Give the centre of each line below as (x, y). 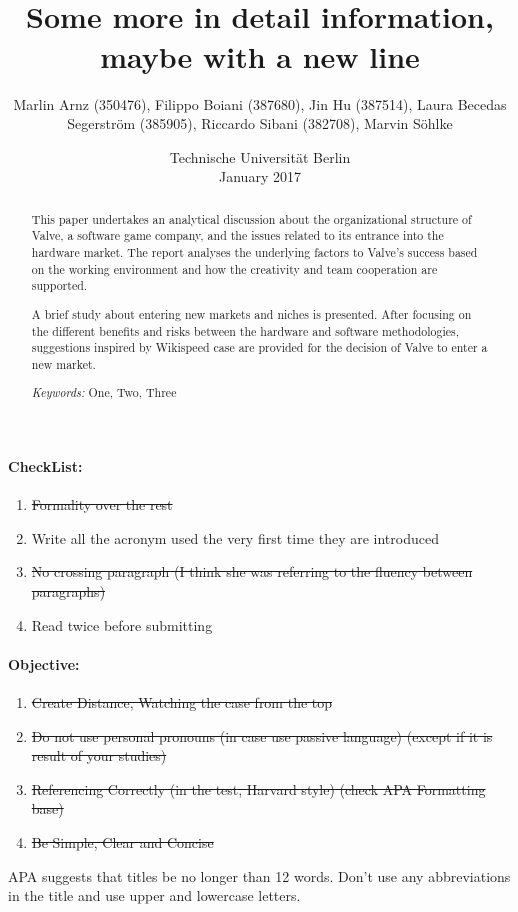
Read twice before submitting (122, 624)
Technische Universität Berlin (260, 156)
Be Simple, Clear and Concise (122, 841)
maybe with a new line (260, 55)
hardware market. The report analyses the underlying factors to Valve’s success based (254, 251)
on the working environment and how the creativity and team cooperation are (234, 268)
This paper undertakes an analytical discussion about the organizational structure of (251, 218)
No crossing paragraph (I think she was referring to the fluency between (252, 571)
